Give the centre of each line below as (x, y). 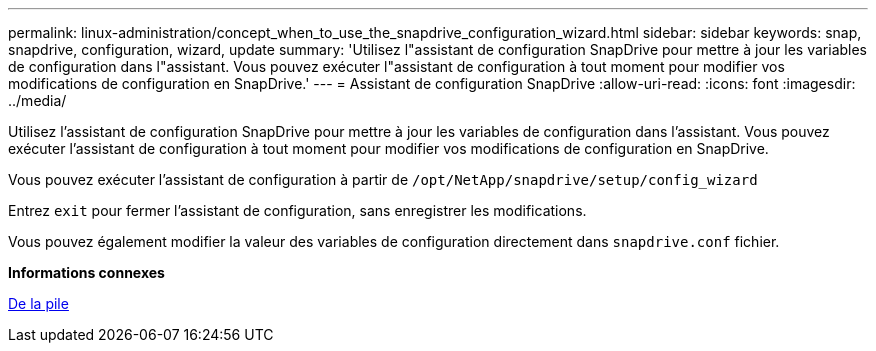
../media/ (37, 100)
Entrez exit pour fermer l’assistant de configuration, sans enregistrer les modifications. (297, 210)
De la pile (38, 303)
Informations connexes (86, 272)
